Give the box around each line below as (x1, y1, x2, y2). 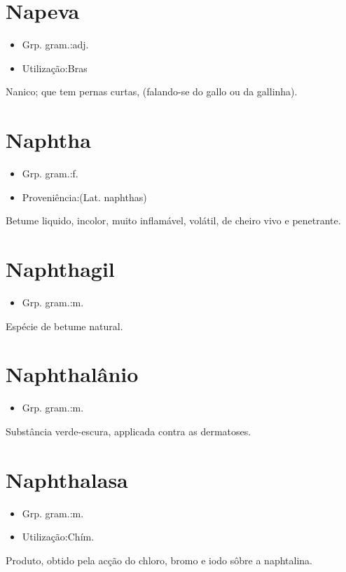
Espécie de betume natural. (6, 318, 123, 333)
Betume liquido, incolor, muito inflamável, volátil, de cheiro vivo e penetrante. (6, 213, 341, 228)
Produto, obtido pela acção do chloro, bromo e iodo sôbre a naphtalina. (6, 552, 312, 567)
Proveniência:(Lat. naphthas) (22, 189, 147, 204)
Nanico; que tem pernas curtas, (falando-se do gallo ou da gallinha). (6, 84, 298, 99)
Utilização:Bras (22, 60, 88, 75)
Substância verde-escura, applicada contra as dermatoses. (6, 423, 251, 438)
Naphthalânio (6, 360, 139, 388)
